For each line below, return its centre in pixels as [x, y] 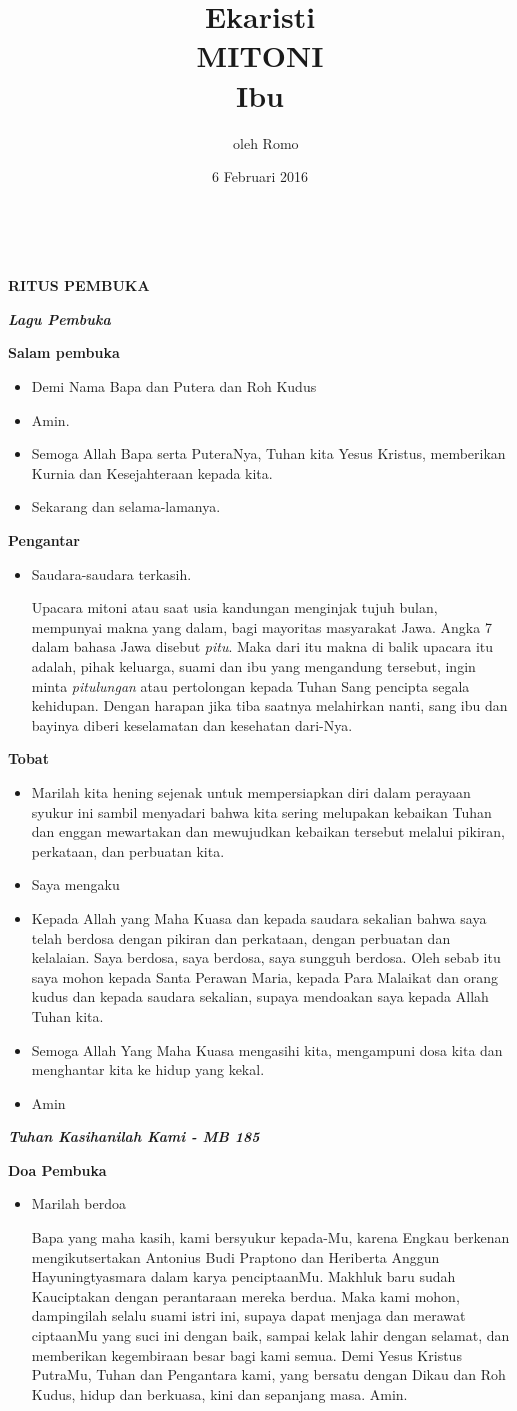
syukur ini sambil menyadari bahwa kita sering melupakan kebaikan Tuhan [261, 811]
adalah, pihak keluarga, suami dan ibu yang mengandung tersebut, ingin [253, 666]
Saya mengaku [75, 884]
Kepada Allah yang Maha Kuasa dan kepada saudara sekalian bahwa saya [259, 917]
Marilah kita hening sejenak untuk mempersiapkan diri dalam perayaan [251, 791]
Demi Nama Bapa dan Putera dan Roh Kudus [174, 386]
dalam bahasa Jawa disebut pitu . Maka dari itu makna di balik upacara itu [262, 646]
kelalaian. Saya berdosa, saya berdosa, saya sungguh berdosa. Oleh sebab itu [266, 957]
